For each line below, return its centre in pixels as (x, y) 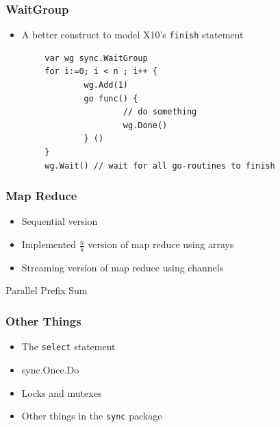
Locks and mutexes (62, 392)
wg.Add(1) (106, 85)
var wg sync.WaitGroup (96, 58)
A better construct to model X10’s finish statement (132, 35)
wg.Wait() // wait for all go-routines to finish (160, 166)
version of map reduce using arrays (161, 244)
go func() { (111, 98)
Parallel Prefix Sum (47, 290)
